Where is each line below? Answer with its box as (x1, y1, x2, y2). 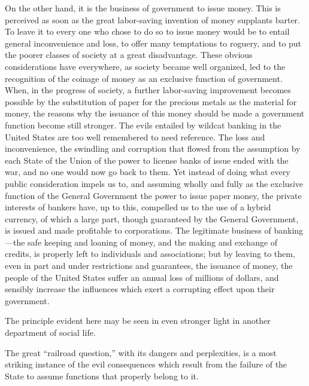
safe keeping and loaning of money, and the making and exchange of (28, 235, 278, 248)
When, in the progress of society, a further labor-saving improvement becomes (5, 84, 291, 96)
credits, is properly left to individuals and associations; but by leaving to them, (5, 247, 295, 260)
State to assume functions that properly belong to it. (5, 369, 199, 382)
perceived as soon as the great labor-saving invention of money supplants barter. (5, 13, 300, 26)
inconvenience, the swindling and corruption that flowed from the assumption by (5, 142, 301, 155)
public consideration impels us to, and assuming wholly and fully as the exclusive (5, 177, 303, 189)
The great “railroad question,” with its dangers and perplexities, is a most (5, 346, 277, 359)
